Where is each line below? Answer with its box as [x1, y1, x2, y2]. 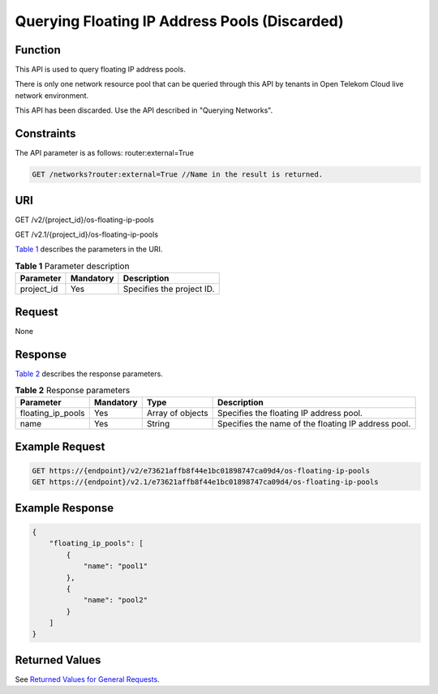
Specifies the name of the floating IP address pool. [217, 418, 411, 430]
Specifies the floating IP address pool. [217, 408, 363, 419]
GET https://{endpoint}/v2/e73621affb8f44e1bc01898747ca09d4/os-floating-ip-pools [32, 466, 371, 475]
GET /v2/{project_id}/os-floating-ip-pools [15, 215, 154, 225]
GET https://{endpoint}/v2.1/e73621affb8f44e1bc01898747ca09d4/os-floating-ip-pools [32, 478, 379, 486]
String [146, 418, 170, 430]
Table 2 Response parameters [15, 385, 131, 396]
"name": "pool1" [83, 562, 148, 571]
